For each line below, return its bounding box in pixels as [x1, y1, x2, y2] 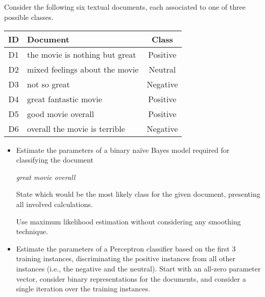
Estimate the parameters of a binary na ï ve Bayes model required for [16, 144, 230, 155]
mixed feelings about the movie [27, 63, 139, 75]
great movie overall [16, 171, 76, 182]
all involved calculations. [16, 198, 93, 209]
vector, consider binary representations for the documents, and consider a [16, 273, 246, 284]
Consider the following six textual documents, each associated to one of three [4, 2, 246, 12]
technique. [16, 226, 49, 237]
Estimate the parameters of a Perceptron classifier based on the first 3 [16, 243, 236, 254]
